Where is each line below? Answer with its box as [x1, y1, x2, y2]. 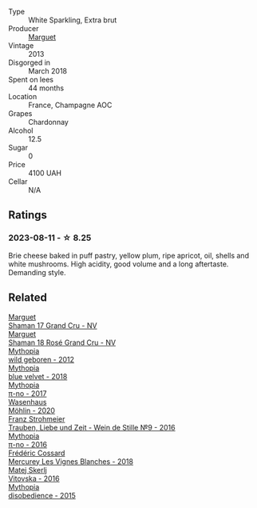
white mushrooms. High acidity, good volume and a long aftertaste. [8, 259, 229, 269]
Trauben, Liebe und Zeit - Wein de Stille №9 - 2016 [8, 422, 176, 432]
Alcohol [8, 126, 34, 135]
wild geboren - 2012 [8, 354, 74, 364]
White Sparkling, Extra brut [28, 15, 117, 25]
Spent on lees [8, 75, 54, 84]
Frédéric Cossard [8, 448, 65, 458]
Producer [8, 24, 39, 33]
